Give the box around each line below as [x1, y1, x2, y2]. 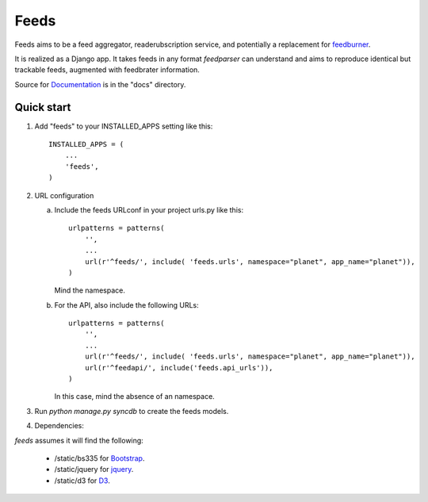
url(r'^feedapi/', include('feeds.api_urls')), [84, 363, 273, 372]
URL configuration [34, 190, 94, 200]
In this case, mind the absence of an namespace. [54, 392, 216, 401]
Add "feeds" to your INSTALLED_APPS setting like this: [34, 121, 213, 131]
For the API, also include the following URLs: [54, 300, 200, 309]
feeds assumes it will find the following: [14, 435, 144, 445]
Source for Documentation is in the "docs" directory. [14, 79, 186, 89]
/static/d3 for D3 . [54, 476, 110, 485]
